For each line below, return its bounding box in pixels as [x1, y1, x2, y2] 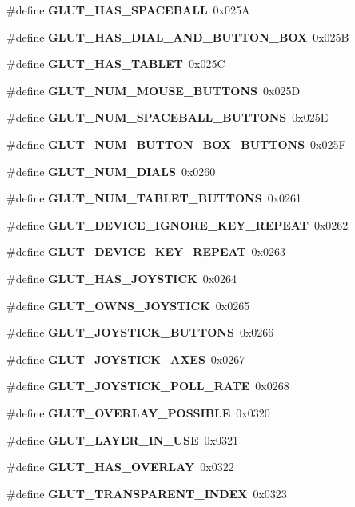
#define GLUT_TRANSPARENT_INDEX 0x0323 [6, 485, 287, 501]
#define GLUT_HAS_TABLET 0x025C [6, 55, 225, 72]
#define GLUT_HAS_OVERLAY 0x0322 [6, 458, 234, 475]
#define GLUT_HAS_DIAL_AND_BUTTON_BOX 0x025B [6, 28, 349, 45]
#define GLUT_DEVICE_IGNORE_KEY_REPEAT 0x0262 [6, 216, 349, 233]
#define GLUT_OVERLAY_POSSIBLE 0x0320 [6, 404, 270, 421]
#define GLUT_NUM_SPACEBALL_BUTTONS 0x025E [6, 109, 329, 126]
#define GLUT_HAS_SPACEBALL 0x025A [6, 2, 250, 18]
